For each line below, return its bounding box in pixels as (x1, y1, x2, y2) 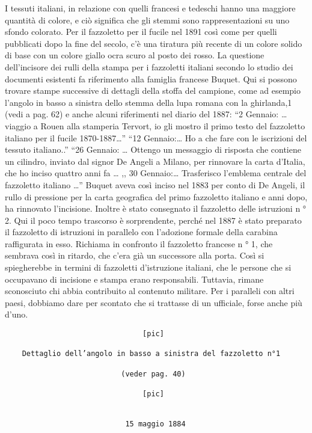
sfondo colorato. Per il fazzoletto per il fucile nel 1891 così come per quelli (5, 25, 277, 38)
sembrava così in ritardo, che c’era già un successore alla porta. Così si (5, 249, 265, 262)
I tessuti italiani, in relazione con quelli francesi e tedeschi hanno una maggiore (5, 2, 296, 14)
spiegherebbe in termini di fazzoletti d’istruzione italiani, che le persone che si (5, 261, 292, 274)
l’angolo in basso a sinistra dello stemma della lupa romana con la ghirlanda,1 (5, 96, 292, 108)
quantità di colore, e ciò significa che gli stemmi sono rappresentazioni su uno (5, 13, 290, 26)
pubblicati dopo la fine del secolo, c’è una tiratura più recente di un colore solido (5, 37, 302, 49)
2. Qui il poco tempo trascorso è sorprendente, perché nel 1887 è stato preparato (5, 213, 302, 226)
